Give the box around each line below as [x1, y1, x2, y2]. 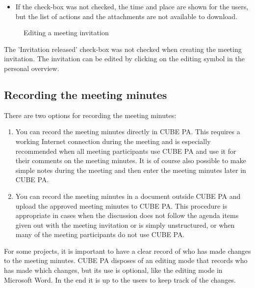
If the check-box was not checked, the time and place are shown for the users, [15, 1, 249, 11]
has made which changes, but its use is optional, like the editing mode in [4, 265, 223, 275]
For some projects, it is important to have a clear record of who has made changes [4, 245, 251, 256]
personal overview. [4, 63, 59, 73]
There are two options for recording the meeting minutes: [4, 110, 177, 120]
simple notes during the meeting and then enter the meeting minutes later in [15, 165, 246, 175]
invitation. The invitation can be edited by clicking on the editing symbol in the [4, 53, 245, 64]
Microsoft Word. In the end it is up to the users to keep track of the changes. [4, 274, 236, 285]
